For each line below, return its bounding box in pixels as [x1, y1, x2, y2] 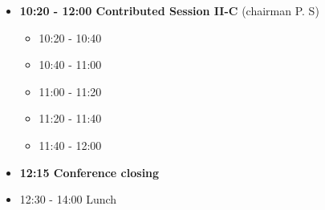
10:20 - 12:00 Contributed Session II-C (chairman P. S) [19, 2, 319, 18]
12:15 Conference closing [19, 164, 160, 180]
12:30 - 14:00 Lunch [19, 191, 117, 208]
